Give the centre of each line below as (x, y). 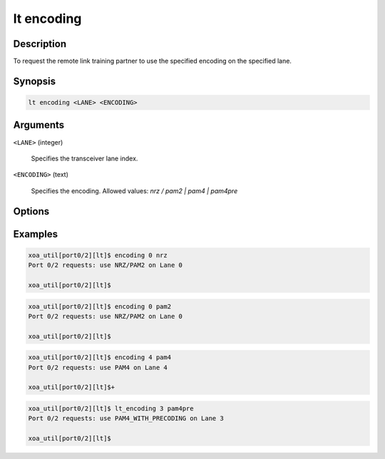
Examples (36, 234)
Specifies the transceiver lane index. (84, 158)
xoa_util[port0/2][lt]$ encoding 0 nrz (98, 255)
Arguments (39, 125)
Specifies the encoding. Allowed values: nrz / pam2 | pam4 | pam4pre (134, 191)
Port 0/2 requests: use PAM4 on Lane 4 (98, 367)
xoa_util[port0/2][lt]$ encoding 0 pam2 (99, 306)
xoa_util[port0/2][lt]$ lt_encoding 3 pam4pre (111, 409)
